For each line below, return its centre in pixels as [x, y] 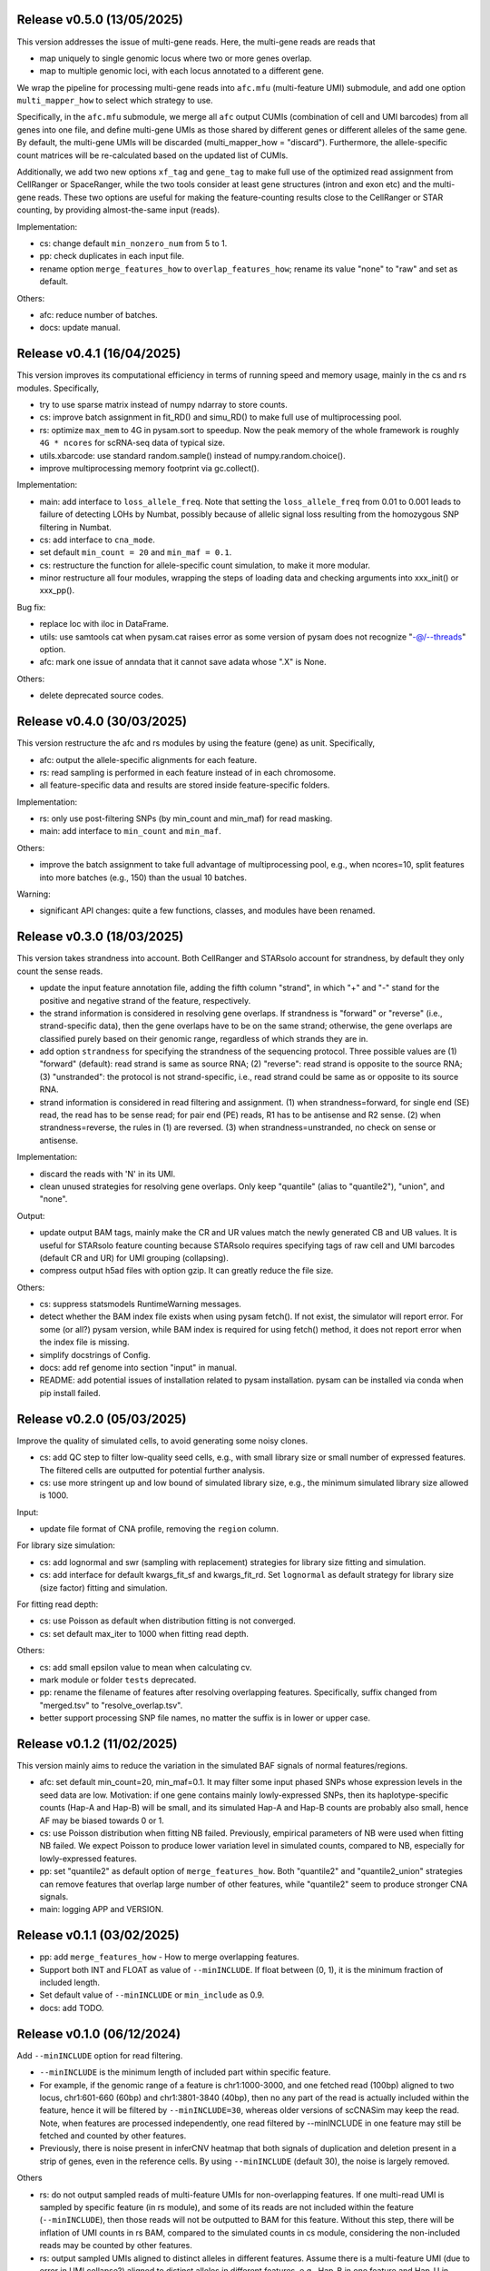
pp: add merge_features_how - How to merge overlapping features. [169, 1957]
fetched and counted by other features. [113, 2136]
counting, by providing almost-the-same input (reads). [118, 210]
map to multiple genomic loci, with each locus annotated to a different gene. [181, 71]
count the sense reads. [60, 971]
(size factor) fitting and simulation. [103, 1587]
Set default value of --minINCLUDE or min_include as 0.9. [152, 1995]
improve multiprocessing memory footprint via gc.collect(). [149, 468]
